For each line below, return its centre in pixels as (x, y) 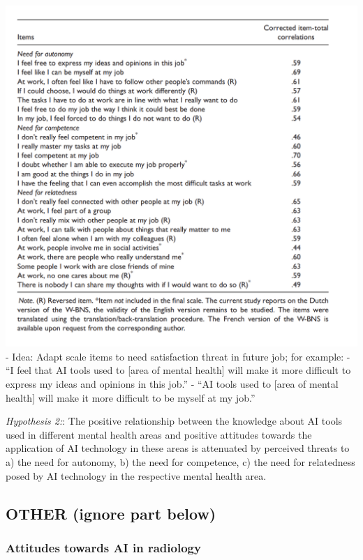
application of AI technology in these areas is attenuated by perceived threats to (178, 448)
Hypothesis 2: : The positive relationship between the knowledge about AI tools (174, 421)
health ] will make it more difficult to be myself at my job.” (131, 397)
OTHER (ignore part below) (111, 513)
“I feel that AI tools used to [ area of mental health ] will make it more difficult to (178, 370)
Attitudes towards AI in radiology (103, 547)
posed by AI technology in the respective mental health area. (136, 475)
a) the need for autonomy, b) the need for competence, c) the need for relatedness (180, 461)
